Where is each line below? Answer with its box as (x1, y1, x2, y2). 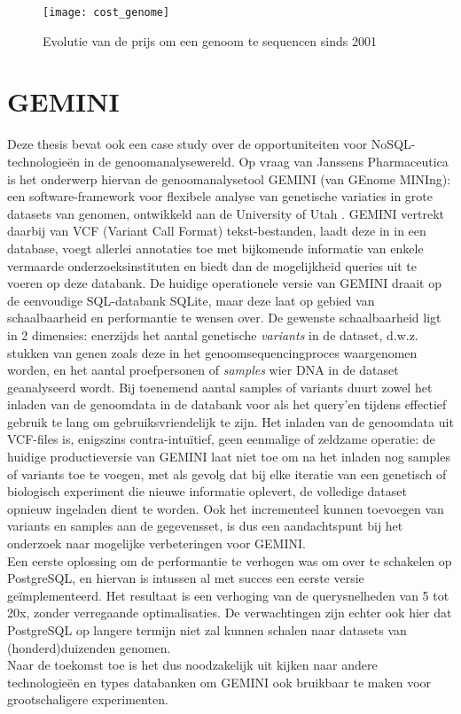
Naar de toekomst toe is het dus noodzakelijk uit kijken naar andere (7, 656, 378, 674)
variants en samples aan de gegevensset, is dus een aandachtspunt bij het (7, 516, 403, 535)
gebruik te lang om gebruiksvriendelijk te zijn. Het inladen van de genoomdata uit (7, 412, 454, 431)
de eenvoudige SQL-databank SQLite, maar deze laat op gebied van (7, 291, 375, 309)
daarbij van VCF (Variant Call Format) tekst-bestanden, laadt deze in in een (7, 221, 426, 240)
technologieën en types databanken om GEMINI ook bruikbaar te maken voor (7, 672, 432, 691)
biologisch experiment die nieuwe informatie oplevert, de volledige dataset (7, 482, 407, 501)
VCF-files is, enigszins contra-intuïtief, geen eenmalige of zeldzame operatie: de (7, 430, 435, 448)
